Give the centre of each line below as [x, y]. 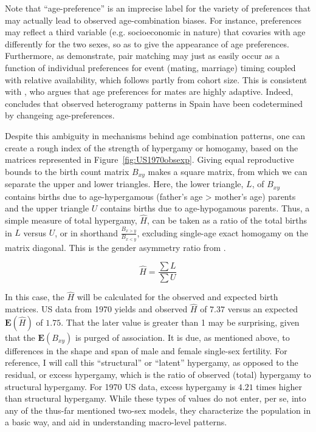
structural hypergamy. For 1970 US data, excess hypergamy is [120, 386]
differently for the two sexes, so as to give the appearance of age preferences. [147, 43]
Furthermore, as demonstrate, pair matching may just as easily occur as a [142, 56]
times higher [279, 386]
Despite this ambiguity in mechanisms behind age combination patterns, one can [155, 135]
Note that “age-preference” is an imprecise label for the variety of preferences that [158, 8]
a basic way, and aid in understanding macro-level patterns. [116, 422]
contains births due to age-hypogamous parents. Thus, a [205, 208]
